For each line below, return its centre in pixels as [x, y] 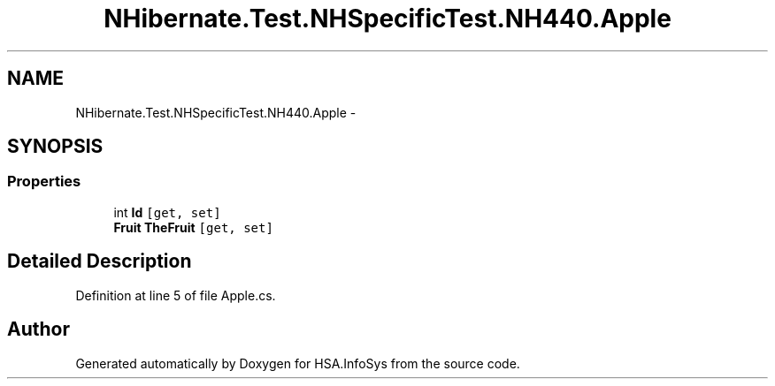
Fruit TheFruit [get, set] [193, 227]
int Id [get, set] [167, 212]
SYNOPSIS [55, 147]
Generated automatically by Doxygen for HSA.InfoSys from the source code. [298, 363]
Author [38, 329]
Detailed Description [100, 261]
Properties [44, 182]
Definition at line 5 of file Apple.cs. [176, 295]
